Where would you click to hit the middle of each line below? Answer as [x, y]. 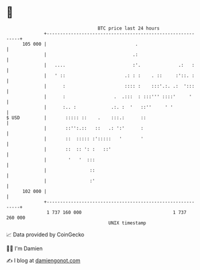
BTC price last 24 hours [129, 28]
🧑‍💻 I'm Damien [25, 248]
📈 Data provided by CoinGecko [45, 235]
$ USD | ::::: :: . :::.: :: [76, 118]
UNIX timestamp [127, 223]
